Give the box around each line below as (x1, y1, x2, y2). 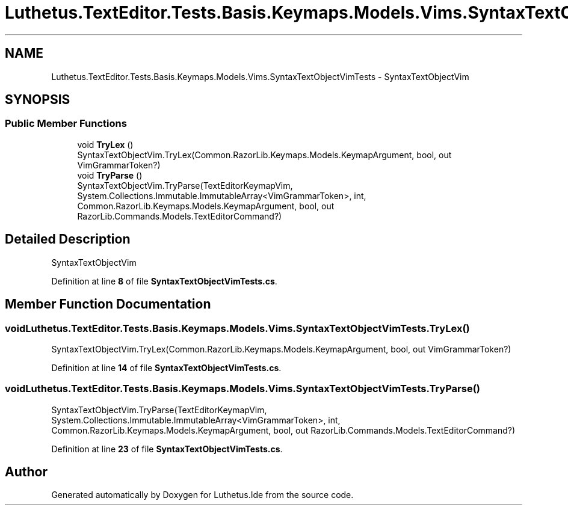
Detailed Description (5, 232, 131, 247)
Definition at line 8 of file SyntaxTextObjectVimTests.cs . (51, 275, 277, 286)
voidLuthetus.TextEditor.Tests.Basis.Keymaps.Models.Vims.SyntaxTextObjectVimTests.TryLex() (5, 322, 470, 334)
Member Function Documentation (5, 296, 211, 312)
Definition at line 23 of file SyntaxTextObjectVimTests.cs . (51, 443, 283, 454)
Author (5, 464, 48, 480)
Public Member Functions (5, 117, 127, 130)
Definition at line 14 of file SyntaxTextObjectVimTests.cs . (51, 362, 282, 373)
